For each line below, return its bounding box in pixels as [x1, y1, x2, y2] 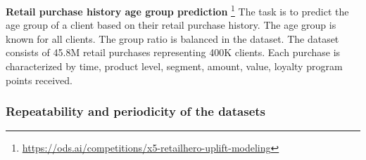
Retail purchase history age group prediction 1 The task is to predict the [6, 2, 349, 18]
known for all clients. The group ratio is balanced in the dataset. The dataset [6, 31, 339, 46]
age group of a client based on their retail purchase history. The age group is [6, 18, 336, 32]
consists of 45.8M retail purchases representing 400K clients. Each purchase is [6, 45, 341, 60]
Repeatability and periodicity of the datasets [6, 102, 266, 120]
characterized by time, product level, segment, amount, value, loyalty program [6, 59, 343, 74]
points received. [6, 72, 73, 87]
